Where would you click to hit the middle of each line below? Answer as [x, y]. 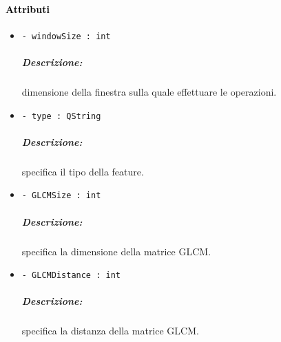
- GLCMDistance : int [71, 276]
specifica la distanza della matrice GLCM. [110, 331]
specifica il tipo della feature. [83, 171]
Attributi [28, 9]
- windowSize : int [66, 36]
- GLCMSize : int [61, 196]
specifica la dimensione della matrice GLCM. [116, 251]
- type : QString [61, 116]
